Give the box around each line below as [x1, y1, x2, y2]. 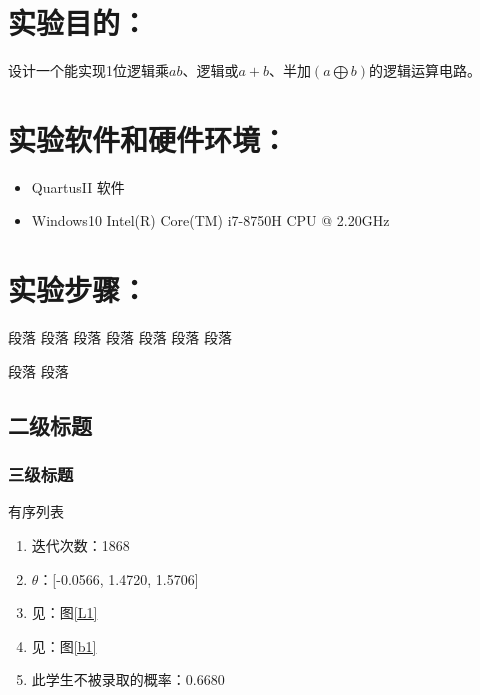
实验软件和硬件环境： [8, 118, 289, 159]
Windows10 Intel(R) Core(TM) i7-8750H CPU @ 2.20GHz [31, 210, 390, 231]
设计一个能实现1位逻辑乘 [8, 60, 169, 81]
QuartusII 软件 [31, 176, 125, 197]
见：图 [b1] [31, 635, 97, 656]
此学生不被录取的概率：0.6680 [31, 669, 225, 690]
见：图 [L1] [31, 602, 98, 623]
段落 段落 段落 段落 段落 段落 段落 [8, 327, 232, 348]
